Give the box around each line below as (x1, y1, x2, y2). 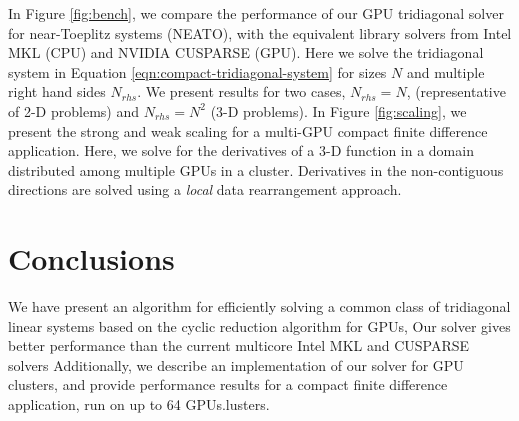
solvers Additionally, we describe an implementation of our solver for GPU (8, 354, 464, 375)
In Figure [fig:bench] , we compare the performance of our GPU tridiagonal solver (8, 3, 504, 23)
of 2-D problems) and (8, 100, 139, 121)
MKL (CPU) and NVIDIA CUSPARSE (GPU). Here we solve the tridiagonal (8, 42, 484, 63)
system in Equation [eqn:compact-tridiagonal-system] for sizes (8, 61, 387, 82)
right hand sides (8, 81, 106, 102)
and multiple (406, 61, 485, 82)
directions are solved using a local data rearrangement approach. (8, 179, 402, 200)
